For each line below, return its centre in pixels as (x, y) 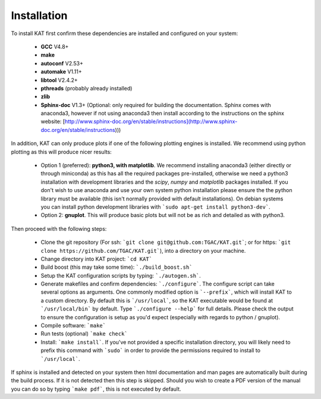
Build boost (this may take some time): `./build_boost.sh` (117, 267)
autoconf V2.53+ (62, 63)
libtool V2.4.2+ (59, 80)
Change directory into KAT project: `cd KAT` (97, 259)
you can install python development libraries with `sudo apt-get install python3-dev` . (155, 207)
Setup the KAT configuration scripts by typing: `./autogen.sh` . (121, 275)
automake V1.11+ (62, 72)
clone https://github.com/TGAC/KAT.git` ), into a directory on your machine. (143, 250)
